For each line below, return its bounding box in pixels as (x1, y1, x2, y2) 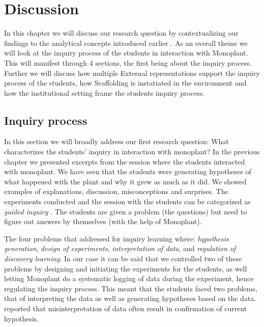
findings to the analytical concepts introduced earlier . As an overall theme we (4, 37, 248, 48)
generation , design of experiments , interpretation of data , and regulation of (4, 243, 236, 254)
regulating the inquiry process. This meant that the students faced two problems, (4, 283, 257, 293)
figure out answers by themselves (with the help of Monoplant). (4, 216, 202, 227)
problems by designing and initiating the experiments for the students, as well (4, 263, 247, 274)
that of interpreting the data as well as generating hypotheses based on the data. (4, 293, 256, 304)
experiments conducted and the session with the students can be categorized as (4, 196, 251, 207)
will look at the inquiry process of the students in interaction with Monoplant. (4, 47, 248, 58)
